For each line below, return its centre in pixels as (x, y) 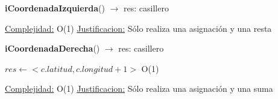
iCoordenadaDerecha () (52, 48)
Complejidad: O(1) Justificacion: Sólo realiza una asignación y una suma (139, 88)
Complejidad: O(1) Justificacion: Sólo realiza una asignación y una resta (138, 28)
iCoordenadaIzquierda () (55, 8)
